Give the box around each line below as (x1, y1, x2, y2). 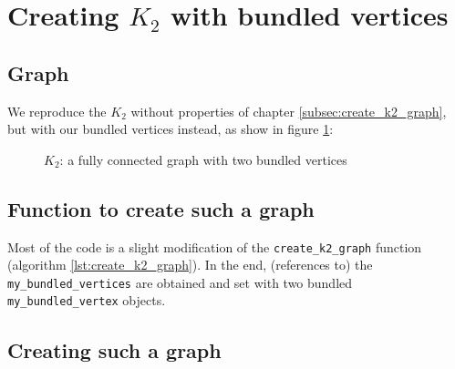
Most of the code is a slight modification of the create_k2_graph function (7, 237, 422, 256)
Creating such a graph (7, 335, 222, 364)
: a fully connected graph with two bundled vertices (59, 149, 347, 169)
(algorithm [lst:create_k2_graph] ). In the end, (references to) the (7, 255, 373, 274)
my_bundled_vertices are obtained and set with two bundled (7, 272, 353, 292)
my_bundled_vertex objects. (7, 291, 166, 310)
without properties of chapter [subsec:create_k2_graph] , (130, 101, 447, 120)
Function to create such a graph (7, 194, 315, 222)
